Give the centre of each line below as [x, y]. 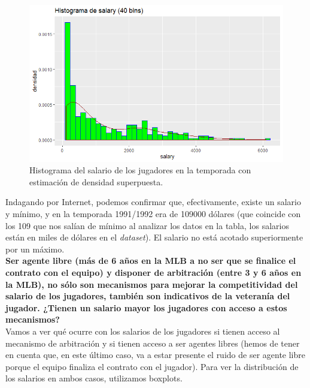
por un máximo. [35, 249]
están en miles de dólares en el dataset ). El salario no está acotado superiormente [154, 237]
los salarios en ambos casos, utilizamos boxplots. [94, 378]
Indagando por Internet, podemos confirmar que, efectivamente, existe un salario [153, 202]
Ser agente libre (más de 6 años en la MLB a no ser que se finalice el [151, 261]
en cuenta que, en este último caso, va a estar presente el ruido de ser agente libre [155, 355]
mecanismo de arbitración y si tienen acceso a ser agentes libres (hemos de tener [153, 343]
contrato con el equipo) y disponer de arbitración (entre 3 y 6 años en [154, 272]
